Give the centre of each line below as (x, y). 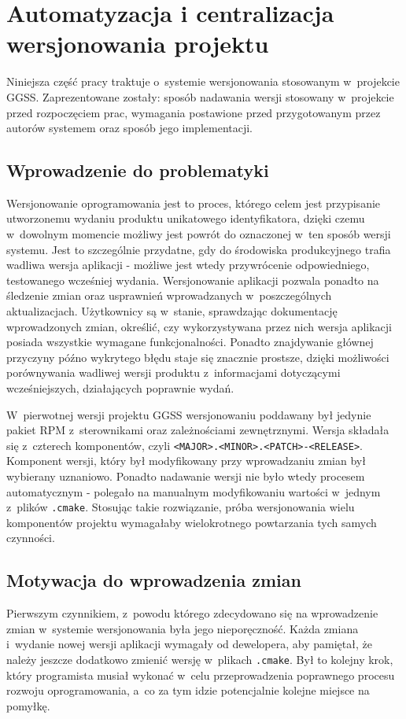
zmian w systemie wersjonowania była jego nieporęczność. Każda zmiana (183, 628)
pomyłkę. (28, 705)
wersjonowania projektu (138, 44)
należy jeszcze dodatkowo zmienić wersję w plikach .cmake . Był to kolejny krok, (200, 660)
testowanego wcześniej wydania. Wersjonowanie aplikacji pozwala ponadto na (193, 280)
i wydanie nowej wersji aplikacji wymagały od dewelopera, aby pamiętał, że (189, 644)
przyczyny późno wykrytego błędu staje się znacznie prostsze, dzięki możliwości (198, 357)
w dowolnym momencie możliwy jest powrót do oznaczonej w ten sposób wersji (199, 234)
